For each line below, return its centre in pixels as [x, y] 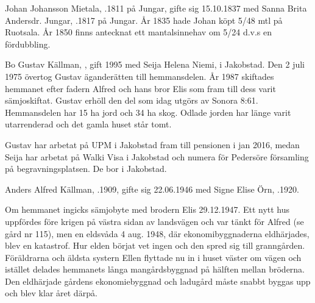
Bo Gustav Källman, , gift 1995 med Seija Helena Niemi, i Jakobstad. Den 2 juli [155, 64]
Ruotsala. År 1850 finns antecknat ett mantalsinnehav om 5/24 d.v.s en [139, 32]
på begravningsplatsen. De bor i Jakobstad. [86, 169]
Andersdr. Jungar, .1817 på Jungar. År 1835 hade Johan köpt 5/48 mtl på [144, 20]
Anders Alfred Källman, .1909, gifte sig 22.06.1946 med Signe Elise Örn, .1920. [152, 189]
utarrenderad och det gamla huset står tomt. [88, 124]
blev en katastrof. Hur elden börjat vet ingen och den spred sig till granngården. [155, 245]
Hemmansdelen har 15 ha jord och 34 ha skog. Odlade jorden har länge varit [148, 112]
